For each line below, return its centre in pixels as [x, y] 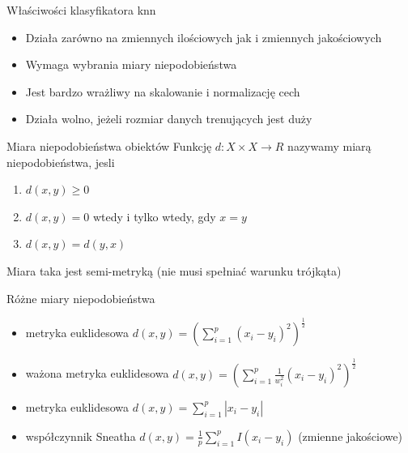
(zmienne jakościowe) [350, 436]
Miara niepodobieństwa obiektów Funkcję [109, 145]
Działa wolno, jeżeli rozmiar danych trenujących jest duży [169, 119]
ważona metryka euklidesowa [97, 373]
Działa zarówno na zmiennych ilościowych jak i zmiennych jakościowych [204, 37]
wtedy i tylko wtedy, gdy [154, 216]
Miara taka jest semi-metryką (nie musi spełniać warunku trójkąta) [174, 270]
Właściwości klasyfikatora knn [81, 10]
